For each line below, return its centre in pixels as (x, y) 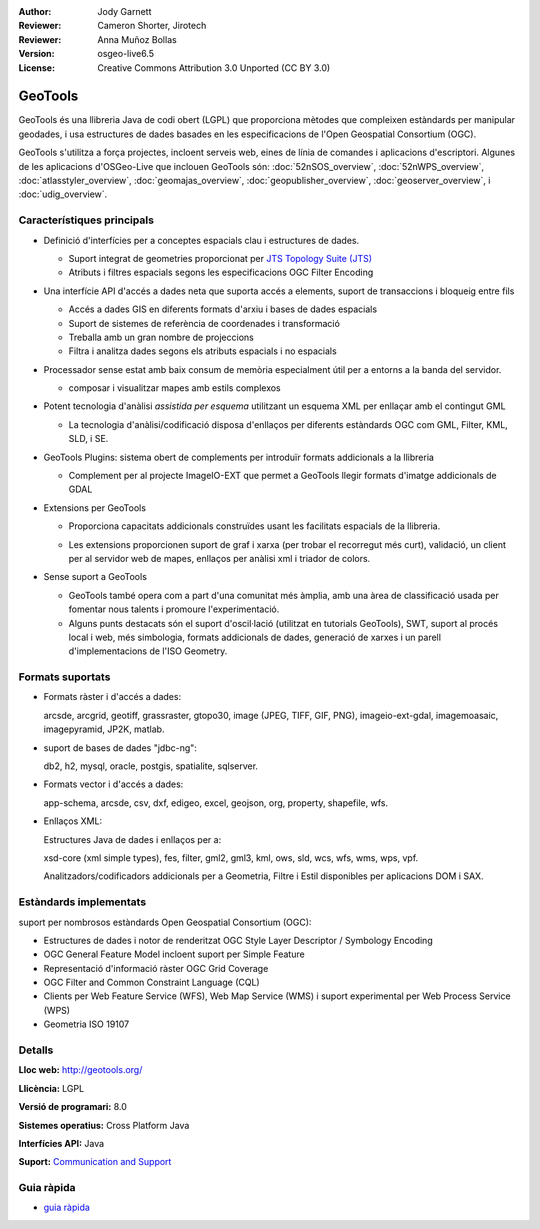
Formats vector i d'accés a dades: (113, 784)
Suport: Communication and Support (95, 1162)
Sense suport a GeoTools (95, 577)
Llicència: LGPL (51, 1088)
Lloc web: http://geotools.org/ (80, 1070)
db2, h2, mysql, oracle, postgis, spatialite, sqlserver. (151, 766)
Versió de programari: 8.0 (72, 1107)
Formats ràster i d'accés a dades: (112, 697)
